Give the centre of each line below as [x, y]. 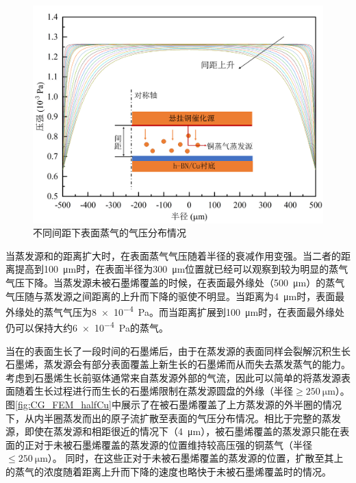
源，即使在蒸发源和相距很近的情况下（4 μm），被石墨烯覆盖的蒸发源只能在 [173, 431]
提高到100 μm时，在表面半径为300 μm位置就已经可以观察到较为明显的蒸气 [181, 269]
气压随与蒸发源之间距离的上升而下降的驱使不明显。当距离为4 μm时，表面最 [175, 296]
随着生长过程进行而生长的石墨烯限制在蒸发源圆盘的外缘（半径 [154, 391]
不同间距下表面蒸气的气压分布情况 [110, 233]
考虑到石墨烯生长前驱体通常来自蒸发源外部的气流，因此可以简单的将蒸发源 [173, 377]
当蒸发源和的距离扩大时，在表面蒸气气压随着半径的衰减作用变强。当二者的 [173, 255]
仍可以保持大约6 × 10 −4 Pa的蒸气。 [87, 327]
